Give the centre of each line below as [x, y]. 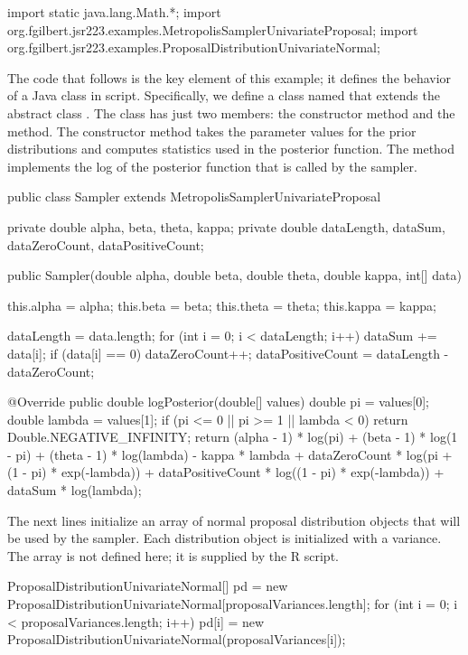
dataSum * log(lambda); [75, 490]
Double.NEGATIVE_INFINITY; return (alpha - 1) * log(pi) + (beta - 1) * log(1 [233, 437]
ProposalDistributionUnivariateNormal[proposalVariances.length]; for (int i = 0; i [233, 604]
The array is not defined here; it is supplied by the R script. [173, 555]
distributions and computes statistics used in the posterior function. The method [231, 149]
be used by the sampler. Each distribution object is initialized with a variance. [225, 538]
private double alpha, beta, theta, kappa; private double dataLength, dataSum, [226, 226]
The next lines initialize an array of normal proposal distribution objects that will [234, 520]
